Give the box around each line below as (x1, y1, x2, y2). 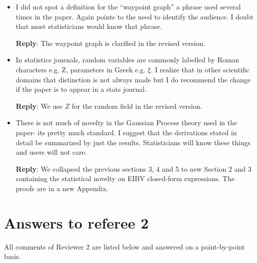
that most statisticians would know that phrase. (15, 21, 162, 31)
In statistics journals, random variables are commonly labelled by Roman (15, 54, 240, 65)
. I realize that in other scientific (150, 64, 250, 74)
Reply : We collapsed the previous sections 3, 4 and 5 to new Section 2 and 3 (15, 163, 252, 174)
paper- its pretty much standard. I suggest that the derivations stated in (15, 127, 237, 137)
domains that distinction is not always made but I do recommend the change (15, 74, 251, 84)
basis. (4, 251, 21, 262)
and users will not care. (15, 147, 87, 157)
